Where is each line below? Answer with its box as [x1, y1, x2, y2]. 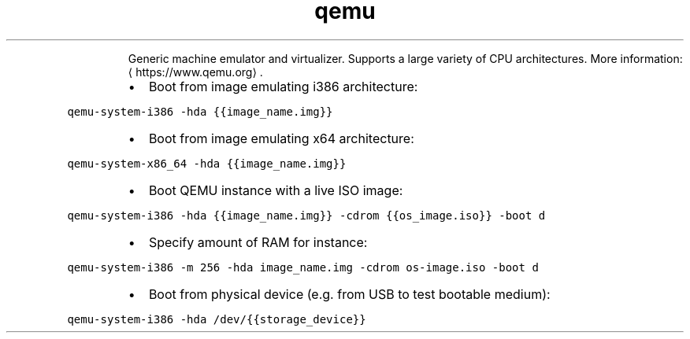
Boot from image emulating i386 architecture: [148, 78, 418, 94]
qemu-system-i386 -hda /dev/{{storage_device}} [67, 312, 366, 326]
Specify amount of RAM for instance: [148, 234, 368, 250]
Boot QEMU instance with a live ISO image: [148, 182, 403, 198]
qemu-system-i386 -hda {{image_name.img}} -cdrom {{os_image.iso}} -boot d [67, 208, 546, 222]
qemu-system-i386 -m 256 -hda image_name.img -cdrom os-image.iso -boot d [67, 260, 539, 274]
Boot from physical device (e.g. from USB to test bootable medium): [148, 286, 551, 302]
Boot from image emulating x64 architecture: [148, 130, 414, 146]
